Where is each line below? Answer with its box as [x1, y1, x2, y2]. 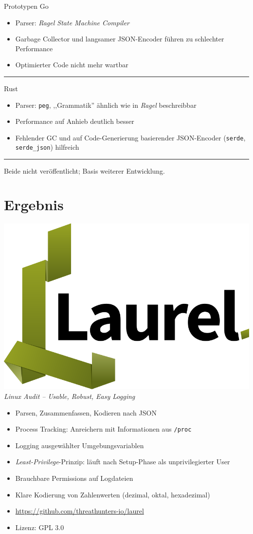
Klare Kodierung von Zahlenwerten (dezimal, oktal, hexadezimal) [15, 489, 210, 499]
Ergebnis [4, 194, 64, 214]
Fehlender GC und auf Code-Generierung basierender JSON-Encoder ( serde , [15, 132, 246, 142]
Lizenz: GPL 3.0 [15, 522, 64, 532]
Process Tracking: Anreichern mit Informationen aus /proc [15, 424, 192, 434]
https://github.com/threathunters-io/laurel [15, 506, 144, 516]
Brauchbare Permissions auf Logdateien [15, 473, 133, 483]
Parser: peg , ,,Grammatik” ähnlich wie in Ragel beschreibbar [15, 99, 197, 110]
